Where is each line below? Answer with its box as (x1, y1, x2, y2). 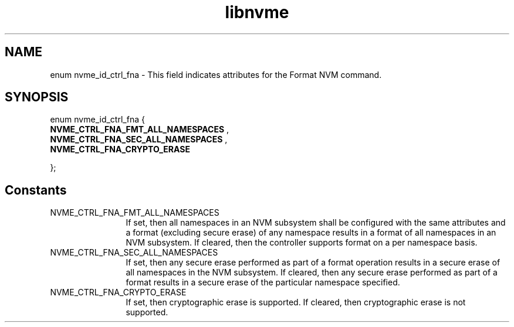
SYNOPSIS (5, 90, 69, 105)
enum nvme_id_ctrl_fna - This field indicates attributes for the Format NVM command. (50, 69, 382, 80)
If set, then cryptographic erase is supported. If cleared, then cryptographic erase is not (126, 297, 466, 308)
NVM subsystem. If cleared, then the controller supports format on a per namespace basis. (126, 237, 478, 248)
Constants (5, 182, 67, 197)
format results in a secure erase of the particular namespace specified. (126, 277, 400, 288)
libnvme (225, 2, 289, 22)
